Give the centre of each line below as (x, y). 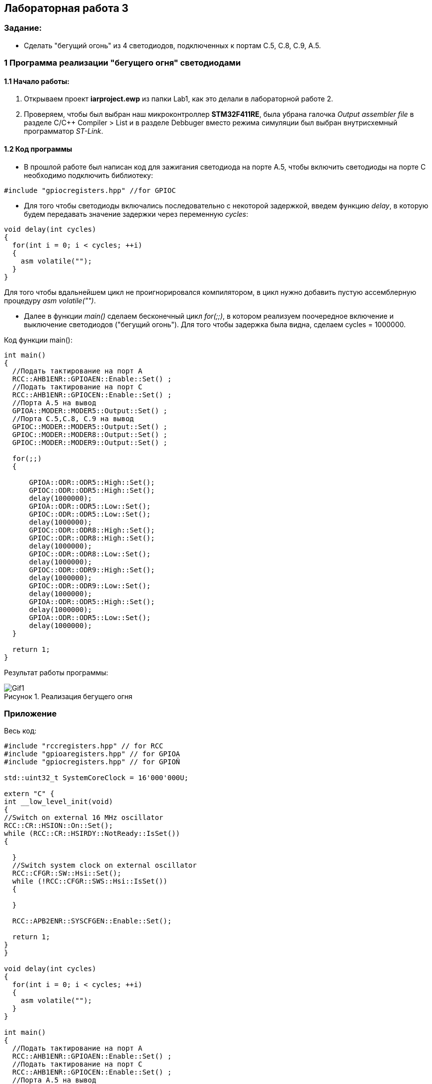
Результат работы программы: (56, 672)
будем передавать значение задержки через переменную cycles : (136, 214)
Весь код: (20, 731)
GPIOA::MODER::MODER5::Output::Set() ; (90, 410)
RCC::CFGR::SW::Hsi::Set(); (67, 873)
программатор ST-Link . (64, 131)
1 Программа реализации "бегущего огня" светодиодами (123, 63)
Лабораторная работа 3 (66, 8)
